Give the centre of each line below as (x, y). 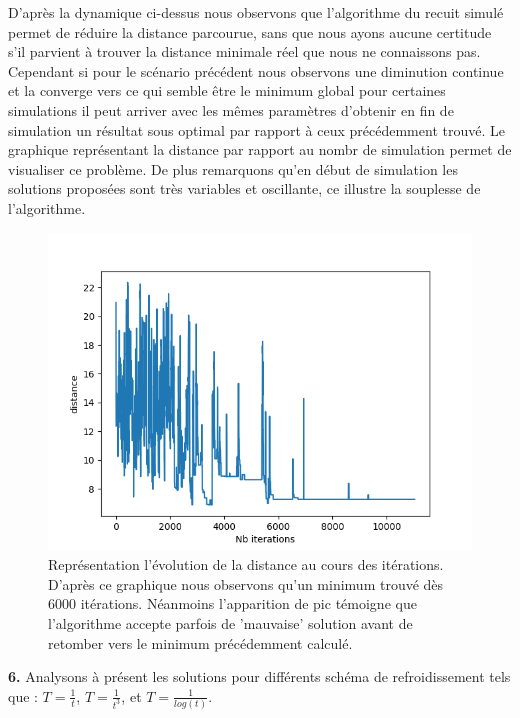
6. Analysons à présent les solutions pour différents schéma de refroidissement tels (259, 676)
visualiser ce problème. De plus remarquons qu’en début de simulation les (233, 168)
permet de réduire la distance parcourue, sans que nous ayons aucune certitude (250, 31)
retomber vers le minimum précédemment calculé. (200, 642)
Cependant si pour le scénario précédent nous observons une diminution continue (256, 70)
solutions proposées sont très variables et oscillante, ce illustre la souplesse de (244, 188)
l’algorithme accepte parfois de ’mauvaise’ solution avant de (230, 622)
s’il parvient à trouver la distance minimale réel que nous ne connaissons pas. (244, 51)
